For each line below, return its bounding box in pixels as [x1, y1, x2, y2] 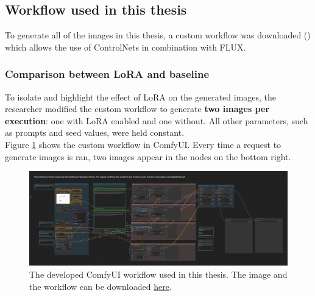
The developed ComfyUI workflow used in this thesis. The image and [29, 268, 288, 281]
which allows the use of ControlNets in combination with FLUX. [5, 40, 246, 53]
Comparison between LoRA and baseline [5, 66, 210, 82]
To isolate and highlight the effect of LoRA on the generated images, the [5, 90, 277, 103]
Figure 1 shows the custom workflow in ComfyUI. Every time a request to [5, 138, 281, 150]
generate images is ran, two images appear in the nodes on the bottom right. [5, 150, 291, 163]
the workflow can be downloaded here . [29, 280, 172, 292]
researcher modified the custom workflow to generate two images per [5, 102, 270, 115]
